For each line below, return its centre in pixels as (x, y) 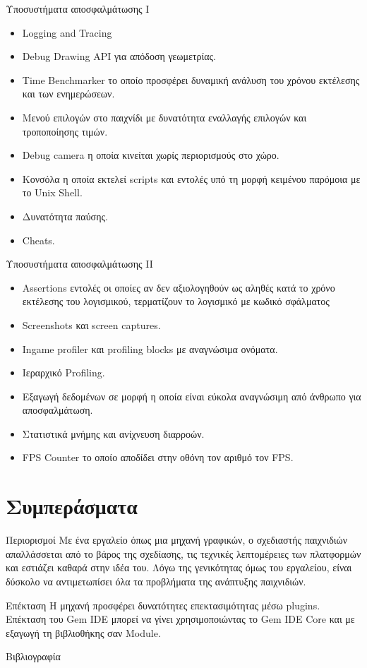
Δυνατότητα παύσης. (65, 216)
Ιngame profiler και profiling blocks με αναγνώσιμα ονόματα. (150, 348)
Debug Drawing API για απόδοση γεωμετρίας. (119, 56)
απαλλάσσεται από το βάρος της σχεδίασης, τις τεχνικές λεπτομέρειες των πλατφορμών (183, 553)
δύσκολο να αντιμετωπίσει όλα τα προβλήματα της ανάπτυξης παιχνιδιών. (156, 581)
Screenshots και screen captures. (91, 324)
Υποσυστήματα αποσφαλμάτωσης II (79, 264)
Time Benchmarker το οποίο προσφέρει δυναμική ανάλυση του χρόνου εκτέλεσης (191, 79)
